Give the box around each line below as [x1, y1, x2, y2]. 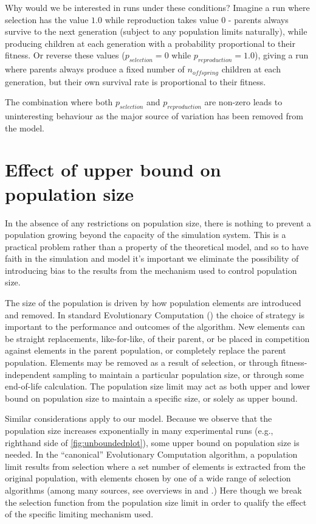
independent [5, 368, 50, 380]
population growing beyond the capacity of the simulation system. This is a [5, 228, 286, 241]
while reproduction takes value [105, 13, 219, 26]
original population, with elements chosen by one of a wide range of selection [5, 472, 291, 484]
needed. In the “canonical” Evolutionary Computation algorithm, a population [5, 448, 298, 461]
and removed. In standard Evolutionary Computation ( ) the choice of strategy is [5, 308, 304, 321]
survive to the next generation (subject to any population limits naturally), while [5, 25, 307, 38]
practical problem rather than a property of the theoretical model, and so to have [5, 240, 309, 253]
